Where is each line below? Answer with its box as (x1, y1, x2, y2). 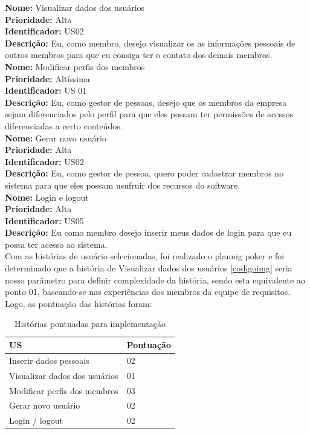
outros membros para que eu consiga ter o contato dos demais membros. (5, 48, 273, 61)
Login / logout (9, 414, 63, 427)
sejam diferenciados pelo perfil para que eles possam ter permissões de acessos (5, 108, 293, 120)
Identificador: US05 (5, 214, 84, 227)
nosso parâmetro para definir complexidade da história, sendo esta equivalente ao (5, 273, 305, 286)
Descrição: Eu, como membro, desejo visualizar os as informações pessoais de (5, 36, 295, 49)
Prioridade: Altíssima (5, 72, 90, 85)
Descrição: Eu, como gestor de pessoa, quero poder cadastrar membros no (5, 167, 284, 180)
